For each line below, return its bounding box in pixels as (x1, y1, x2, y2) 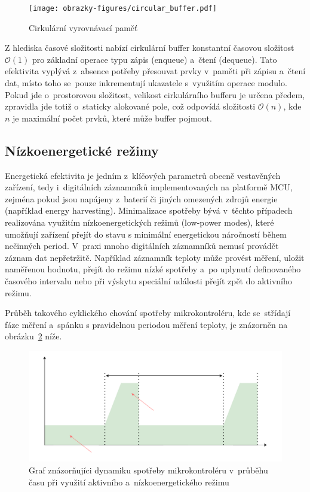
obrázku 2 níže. (5, 330, 62, 342)
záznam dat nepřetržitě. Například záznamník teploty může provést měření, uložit (5, 251, 305, 263)
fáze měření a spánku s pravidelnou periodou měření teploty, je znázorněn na (5, 318, 288, 330)
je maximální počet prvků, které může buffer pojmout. (13, 111, 212, 124)
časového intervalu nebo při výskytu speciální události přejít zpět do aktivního (5, 274, 292, 287)
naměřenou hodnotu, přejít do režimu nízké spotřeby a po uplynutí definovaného (5, 263, 301, 275)
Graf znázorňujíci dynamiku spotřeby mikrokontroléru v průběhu (29, 464, 268, 476)
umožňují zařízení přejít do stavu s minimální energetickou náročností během (5, 227, 287, 240)
